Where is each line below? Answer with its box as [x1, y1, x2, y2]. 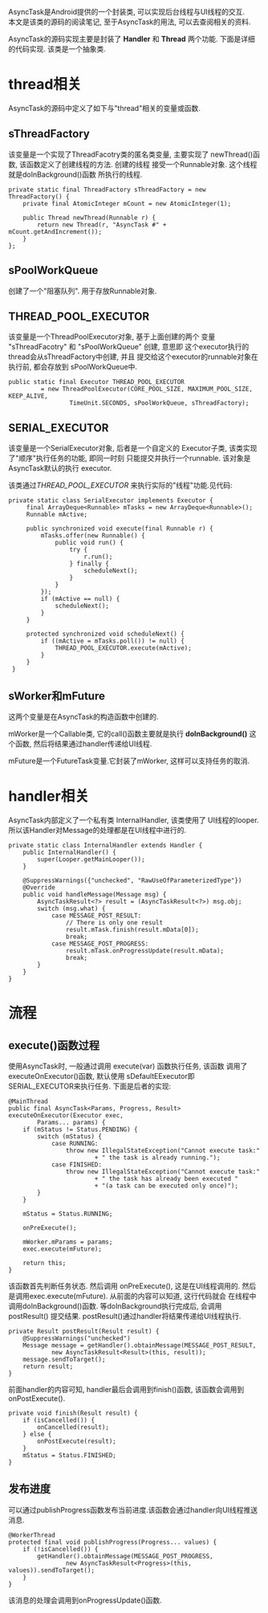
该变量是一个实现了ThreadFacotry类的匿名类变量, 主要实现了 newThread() [8, 149, 254, 159]
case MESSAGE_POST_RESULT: [51, 911, 142, 920]
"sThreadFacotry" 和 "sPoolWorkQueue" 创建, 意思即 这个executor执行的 [8, 342, 250, 352]
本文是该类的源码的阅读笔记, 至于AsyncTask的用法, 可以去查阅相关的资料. [8, 17, 251, 27]
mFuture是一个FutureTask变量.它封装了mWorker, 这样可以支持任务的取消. [8, 756, 250, 766]
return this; [22, 1259, 67, 1267]
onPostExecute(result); [37, 1437, 116, 1445]
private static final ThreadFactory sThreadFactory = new [8, 186, 206, 194]
